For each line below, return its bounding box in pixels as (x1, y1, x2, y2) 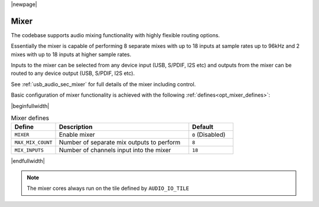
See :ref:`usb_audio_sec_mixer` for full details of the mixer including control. (11, 80, 196, 88)
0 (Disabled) (192, 130, 226, 139)
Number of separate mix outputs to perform (58, 139, 181, 147)
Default (192, 123, 214, 131)
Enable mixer (58, 130, 96, 139)
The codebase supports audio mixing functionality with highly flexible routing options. (11, 31, 220, 38)
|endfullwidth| (11, 157, 45, 165)
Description (58, 123, 93, 131)
